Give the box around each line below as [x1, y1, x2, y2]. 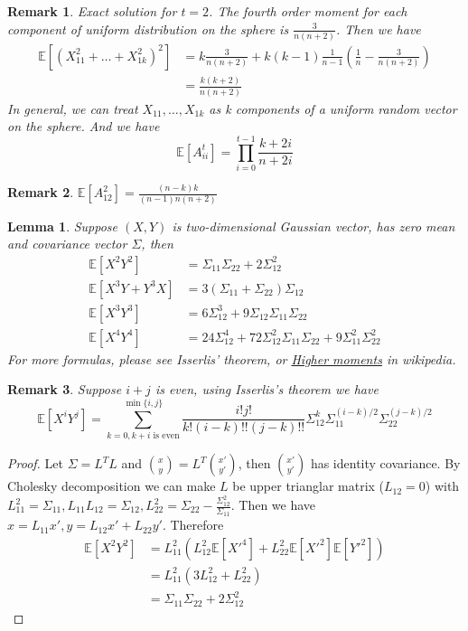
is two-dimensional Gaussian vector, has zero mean [172, 216, 455, 235]
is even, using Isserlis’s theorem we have [154, 380, 379, 399]
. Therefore [162, 515, 224, 534]
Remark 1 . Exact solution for [7, 2, 177, 20]
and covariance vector [7, 234, 127, 253]
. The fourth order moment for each [209, 2, 407, 20]
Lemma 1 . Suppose [7, 216, 118, 235]
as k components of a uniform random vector [209, 99, 457, 118]
